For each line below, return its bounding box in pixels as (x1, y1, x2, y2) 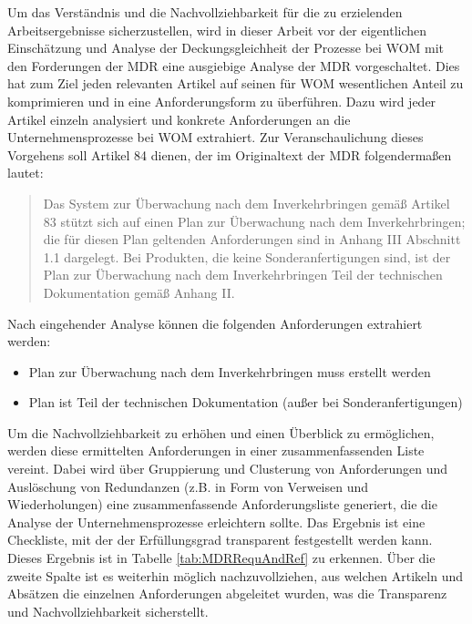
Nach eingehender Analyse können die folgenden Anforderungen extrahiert (7, 313, 423, 332)
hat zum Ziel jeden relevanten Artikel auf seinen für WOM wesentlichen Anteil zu (7, 74, 464, 93)
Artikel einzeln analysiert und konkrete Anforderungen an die (7, 109, 351, 128)
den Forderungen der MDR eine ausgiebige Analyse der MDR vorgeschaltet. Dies (7, 56, 460, 75)
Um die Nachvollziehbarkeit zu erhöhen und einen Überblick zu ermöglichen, (7, 423, 435, 442)
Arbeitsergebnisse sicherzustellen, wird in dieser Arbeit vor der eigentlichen (7, 20, 427, 39)
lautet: (7, 163, 44, 182)
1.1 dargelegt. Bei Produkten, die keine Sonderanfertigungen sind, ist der (43, 247, 451, 266)
